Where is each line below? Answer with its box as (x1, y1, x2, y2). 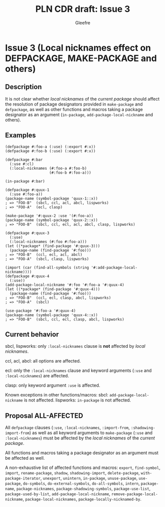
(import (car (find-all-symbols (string (5, 265, 90, 270)
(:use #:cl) (9, 161, 34, 166)
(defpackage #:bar (5, 157, 43, 162)
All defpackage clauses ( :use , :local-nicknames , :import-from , (5, 425, 130, 431)
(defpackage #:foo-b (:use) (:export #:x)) (5, 148, 96, 153)
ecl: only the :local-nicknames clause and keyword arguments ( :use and (5, 367, 152, 373)
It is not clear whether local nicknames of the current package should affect (5, 96, 160, 102)
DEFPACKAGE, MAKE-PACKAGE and (5, 53, 157, 64)
